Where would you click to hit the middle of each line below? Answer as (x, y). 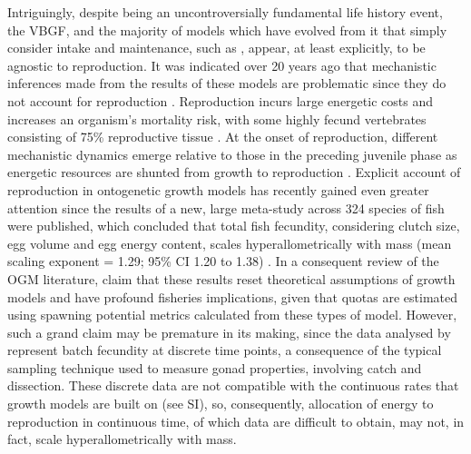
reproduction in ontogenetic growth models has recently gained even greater (218, 189)
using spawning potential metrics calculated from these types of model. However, (232, 315)
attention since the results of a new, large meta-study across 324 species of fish (226, 207)
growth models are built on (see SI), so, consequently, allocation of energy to (221, 404)
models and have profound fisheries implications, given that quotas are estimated (233, 296)
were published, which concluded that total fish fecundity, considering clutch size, (234, 226)
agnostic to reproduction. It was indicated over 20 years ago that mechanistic (222, 65)
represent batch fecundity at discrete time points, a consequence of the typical (225, 350)
